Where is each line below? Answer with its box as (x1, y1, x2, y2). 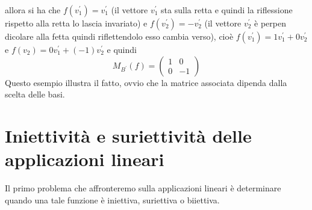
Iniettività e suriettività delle (5, 123, 252, 147)
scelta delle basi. (5, 88, 65, 100)
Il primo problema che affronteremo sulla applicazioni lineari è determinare (5, 182, 281, 194)
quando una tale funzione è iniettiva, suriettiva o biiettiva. (5, 193, 220, 206)
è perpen (254, 17, 286, 29)
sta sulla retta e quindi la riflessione (161, 4, 293, 16)
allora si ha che (5, 4, 61, 16)
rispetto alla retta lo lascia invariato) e (5, 17, 148, 29)
